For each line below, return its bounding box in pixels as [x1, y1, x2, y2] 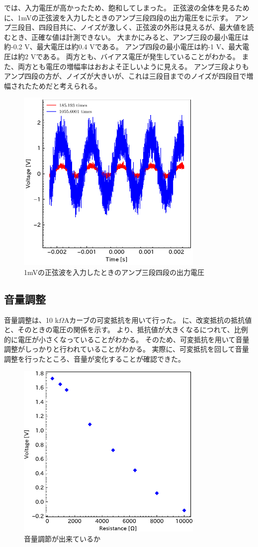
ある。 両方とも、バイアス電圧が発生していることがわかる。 [43, 51, 240, 61]
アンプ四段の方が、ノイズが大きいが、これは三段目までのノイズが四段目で [4, 71, 247, 81]
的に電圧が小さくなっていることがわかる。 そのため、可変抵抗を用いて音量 [4, 334, 250, 344]
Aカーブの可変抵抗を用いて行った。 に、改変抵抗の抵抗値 [64, 314, 252, 325]
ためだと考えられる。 [31, 80, 101, 91]
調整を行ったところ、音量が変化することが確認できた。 [4, 353, 185, 364]
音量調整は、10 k [4, 314, 59, 325]
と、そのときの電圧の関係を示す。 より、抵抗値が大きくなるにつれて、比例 [4, 324, 248, 335]
